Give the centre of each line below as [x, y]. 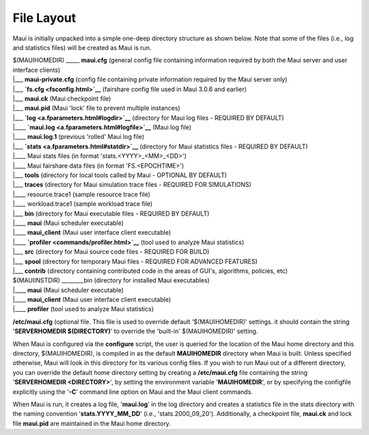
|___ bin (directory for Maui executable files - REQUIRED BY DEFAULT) [111, 213]
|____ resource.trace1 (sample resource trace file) [81, 194]
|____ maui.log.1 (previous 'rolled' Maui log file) [79, 137]
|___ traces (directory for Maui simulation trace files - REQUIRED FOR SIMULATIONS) [132, 185]
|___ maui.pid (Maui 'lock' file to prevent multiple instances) [96, 108]
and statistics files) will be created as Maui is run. [82, 47]
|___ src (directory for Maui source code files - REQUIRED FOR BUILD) [111, 252]
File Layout [44, 18]
